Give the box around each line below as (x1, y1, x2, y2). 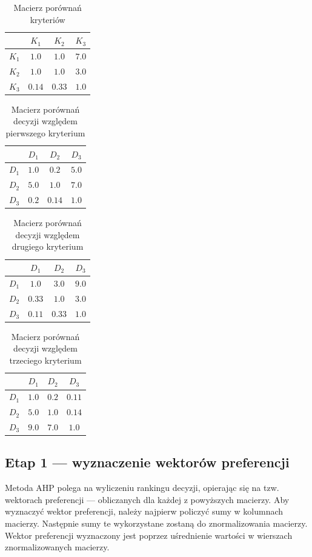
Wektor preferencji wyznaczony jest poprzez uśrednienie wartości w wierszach (5, 529, 293, 541)
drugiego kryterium (12, 240, 84, 253)
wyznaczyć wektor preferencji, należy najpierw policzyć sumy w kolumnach (5, 505, 284, 518)
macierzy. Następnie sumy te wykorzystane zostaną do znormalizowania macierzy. (5, 517, 308, 530)
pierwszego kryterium (5, 127, 85, 139)
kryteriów (30, 13, 65, 25)
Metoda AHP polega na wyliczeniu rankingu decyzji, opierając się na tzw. (5, 481, 279, 494)
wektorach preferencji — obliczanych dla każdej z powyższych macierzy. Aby (5, 493, 290, 505)
